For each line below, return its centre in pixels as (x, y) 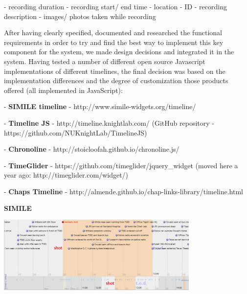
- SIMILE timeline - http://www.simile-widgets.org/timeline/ (100, 106)
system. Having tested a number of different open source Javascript (105, 61)
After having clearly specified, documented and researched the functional (113, 33)
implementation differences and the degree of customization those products (116, 80)
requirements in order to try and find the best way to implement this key (114, 42)
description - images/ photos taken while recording (80, 16)
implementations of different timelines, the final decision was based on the (115, 71)
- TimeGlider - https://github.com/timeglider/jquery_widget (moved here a (121, 165)
